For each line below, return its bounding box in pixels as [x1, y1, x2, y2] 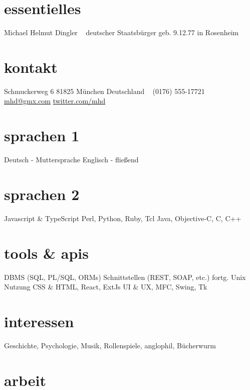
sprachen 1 [4, 125, 80, 146]
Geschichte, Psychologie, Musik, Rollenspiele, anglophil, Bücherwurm [4, 340, 216, 350]
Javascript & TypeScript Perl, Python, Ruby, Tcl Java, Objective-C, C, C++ [4, 213, 241, 223]
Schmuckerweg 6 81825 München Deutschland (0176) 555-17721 [4, 85, 205, 96]
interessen [4, 311, 74, 331]
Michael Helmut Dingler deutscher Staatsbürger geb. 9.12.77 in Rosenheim [4, 27, 239, 38]
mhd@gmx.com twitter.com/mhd [4, 95, 106, 106]
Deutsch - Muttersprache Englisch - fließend [4, 154, 139, 165]
